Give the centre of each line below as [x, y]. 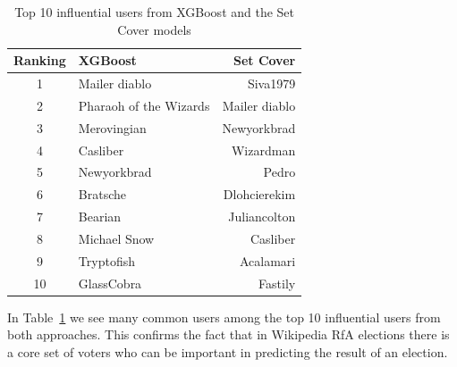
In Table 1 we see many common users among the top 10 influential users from [224, 317]
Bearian [100, 217]
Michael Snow [116, 238]
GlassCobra [110, 283]
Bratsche [102, 194]
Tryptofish [106, 260]
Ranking [40, 60]
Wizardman [263, 150]
